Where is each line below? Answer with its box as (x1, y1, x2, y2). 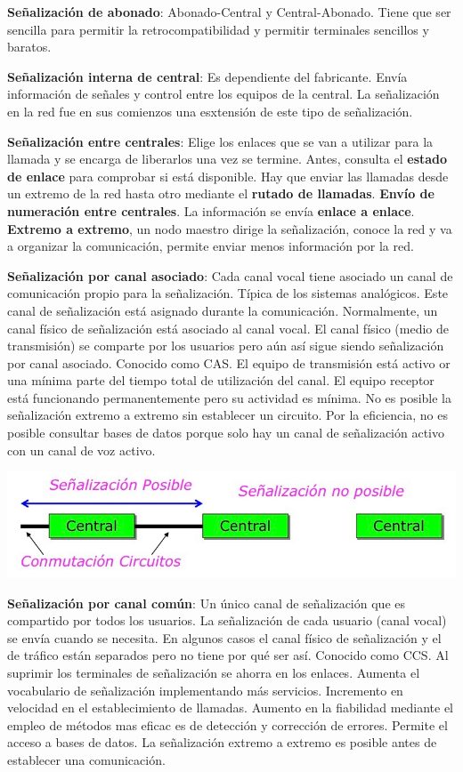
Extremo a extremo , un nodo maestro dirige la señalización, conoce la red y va (7, 219, 452, 237)
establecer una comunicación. (7, 750, 166, 768)
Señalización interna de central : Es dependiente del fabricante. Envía (7, 67, 408, 85)
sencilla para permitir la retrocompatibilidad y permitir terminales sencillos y (7, 20, 429, 38)
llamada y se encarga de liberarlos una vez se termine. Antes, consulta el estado (7, 149, 448, 168)
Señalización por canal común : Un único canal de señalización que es (7, 593, 405, 612)
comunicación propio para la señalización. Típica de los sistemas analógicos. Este (7, 284, 449, 302)
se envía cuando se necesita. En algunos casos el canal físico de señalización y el (7, 628, 442, 647)
